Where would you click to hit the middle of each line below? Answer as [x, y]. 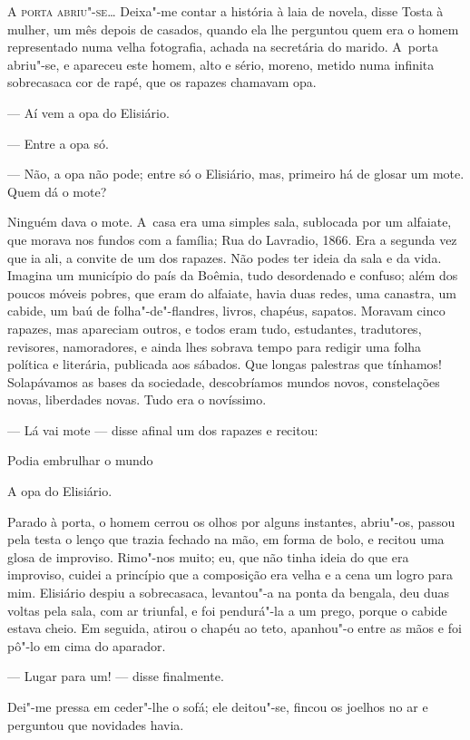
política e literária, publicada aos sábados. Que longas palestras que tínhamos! [225, 364]
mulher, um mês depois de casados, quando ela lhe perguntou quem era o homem [233, 29]
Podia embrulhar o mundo [80, 460]
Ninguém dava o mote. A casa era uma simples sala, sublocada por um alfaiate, [230, 222]
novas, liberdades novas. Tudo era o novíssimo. [137, 399]
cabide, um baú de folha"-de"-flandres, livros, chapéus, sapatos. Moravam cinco [226, 311]
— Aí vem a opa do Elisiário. [88, 112]
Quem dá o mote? [57, 191]
